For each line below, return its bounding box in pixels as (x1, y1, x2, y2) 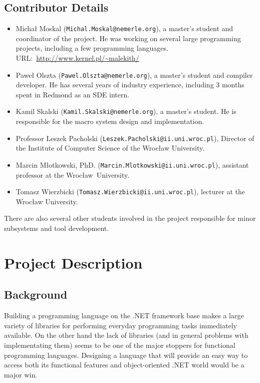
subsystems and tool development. (4, 223, 109, 233)
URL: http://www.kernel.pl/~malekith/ (16, 53, 139, 63)
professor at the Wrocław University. (16, 169, 130, 180)
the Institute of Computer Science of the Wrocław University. (16, 143, 205, 153)
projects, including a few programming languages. (16, 43, 168, 53)
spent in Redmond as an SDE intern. (16, 89, 130, 99)
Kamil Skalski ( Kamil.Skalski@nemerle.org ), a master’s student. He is (16, 106, 236, 116)
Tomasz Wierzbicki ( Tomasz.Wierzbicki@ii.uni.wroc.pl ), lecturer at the (16, 186, 245, 197)
